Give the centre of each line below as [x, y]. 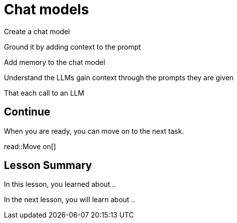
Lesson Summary [48, 166]
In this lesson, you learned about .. [60, 184]
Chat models [47, 9]
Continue [27, 112]
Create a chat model [37, 31]
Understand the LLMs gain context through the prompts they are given [119, 77]
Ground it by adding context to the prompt [72, 47]
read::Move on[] [30, 146]
